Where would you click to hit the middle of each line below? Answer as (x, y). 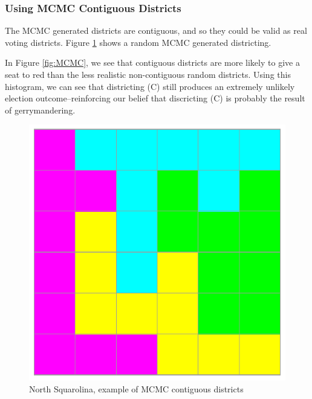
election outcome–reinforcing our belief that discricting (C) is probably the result (155, 98)
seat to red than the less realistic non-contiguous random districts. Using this (148, 74)
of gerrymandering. (40, 110)
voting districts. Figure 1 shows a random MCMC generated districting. (138, 42)
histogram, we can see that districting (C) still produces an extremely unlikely (150, 86)
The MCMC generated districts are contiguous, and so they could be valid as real (156, 30)
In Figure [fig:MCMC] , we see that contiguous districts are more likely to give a (152, 62)
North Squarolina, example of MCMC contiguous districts (136, 388)
